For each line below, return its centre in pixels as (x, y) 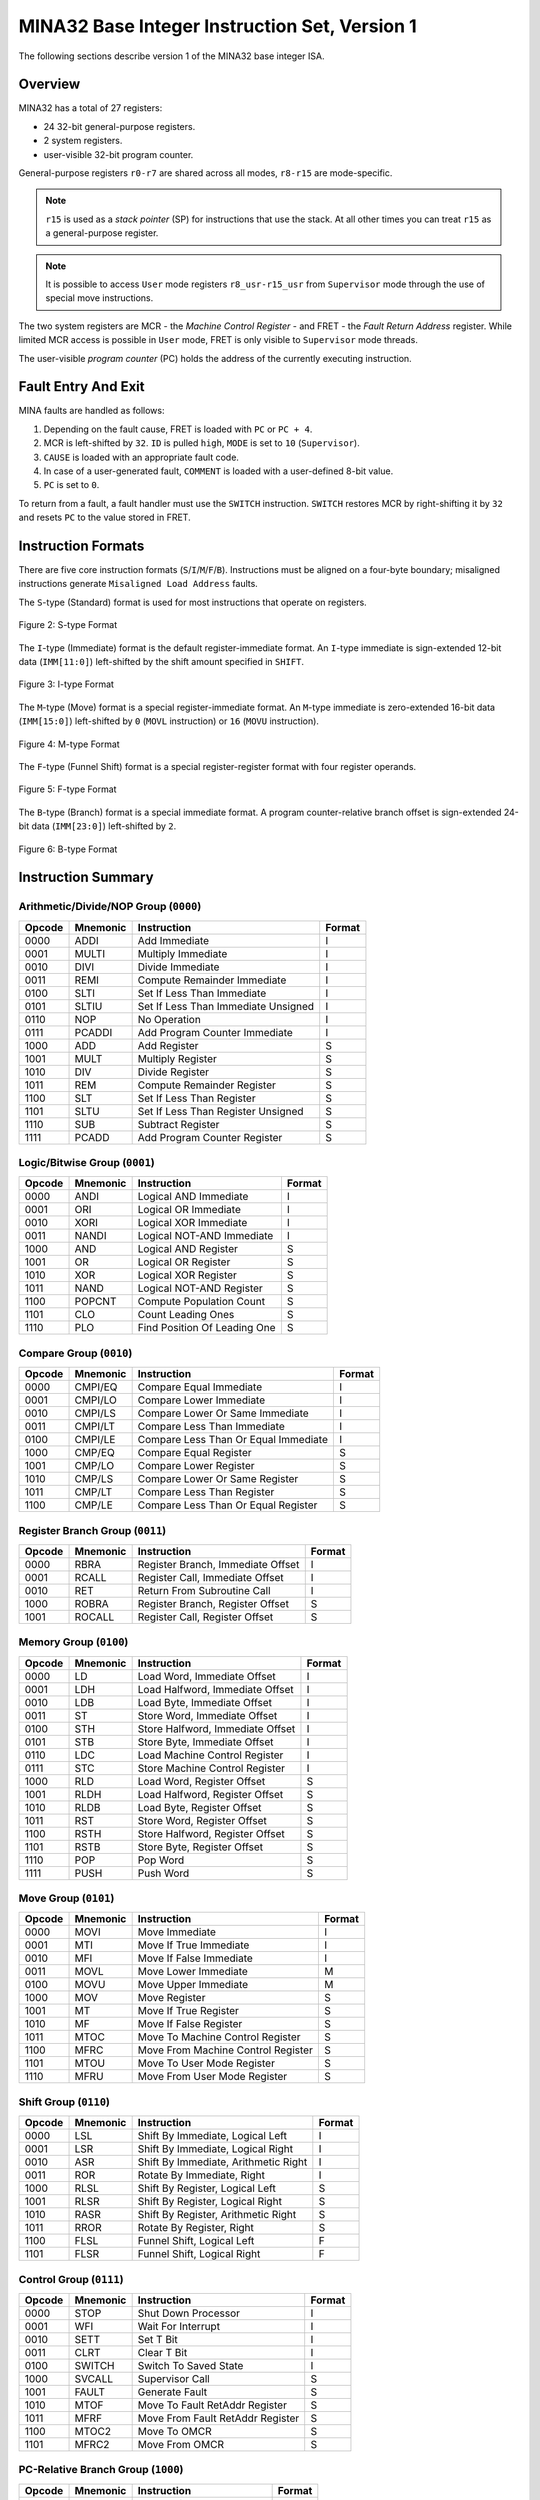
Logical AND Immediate (193, 1197)
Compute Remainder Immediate (212, 980)
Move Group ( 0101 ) (66, 1898)
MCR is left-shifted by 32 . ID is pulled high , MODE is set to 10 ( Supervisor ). (201, 443)
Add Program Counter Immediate (215, 1032)
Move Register (171, 1998)
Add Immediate (173, 940)
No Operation (169, 1019)
